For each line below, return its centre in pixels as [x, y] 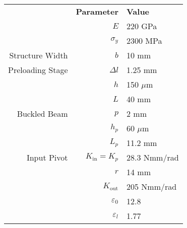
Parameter [97, 11]
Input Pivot [47, 157]
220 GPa [142, 26]
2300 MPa [144, 41]
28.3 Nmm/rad [152, 157]
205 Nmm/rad [151, 186]
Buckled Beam [42, 113]
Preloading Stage [38, 70]
